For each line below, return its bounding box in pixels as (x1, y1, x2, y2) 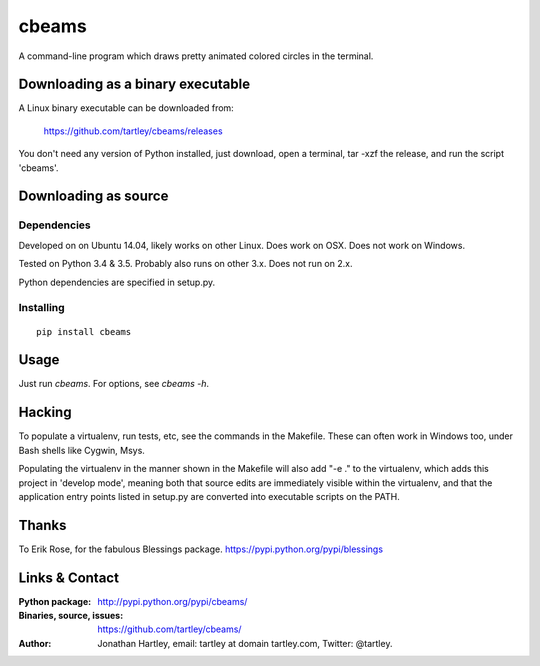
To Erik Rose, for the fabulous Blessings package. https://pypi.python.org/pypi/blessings (18, 543, 384, 555)
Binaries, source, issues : (18, 610, 124, 622)
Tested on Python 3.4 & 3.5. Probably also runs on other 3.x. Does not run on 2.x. (18, 258, 353, 270)
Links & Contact (18, 569, 120, 586)
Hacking (18, 404, 72, 421)
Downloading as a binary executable (18, 76, 250, 93)
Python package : (18, 595, 92, 607)
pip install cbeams (36, 326, 132, 337)
